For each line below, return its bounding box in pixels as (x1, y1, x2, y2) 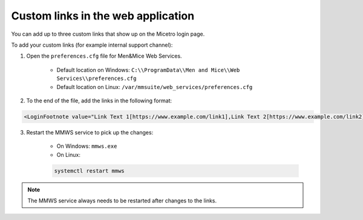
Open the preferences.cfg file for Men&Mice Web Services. (26, 52, 182, 60)
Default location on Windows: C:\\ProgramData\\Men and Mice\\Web (56, 66, 240, 73)
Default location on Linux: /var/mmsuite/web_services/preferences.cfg (56, 83, 253, 90)
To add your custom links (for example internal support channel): (11, 41, 173, 48)
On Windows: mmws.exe (56, 142, 117, 150)
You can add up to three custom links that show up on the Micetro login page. (11, 30, 205, 38)
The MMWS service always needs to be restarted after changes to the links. (27, 197, 217, 204)
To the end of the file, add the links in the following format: (26, 97, 172, 104)
